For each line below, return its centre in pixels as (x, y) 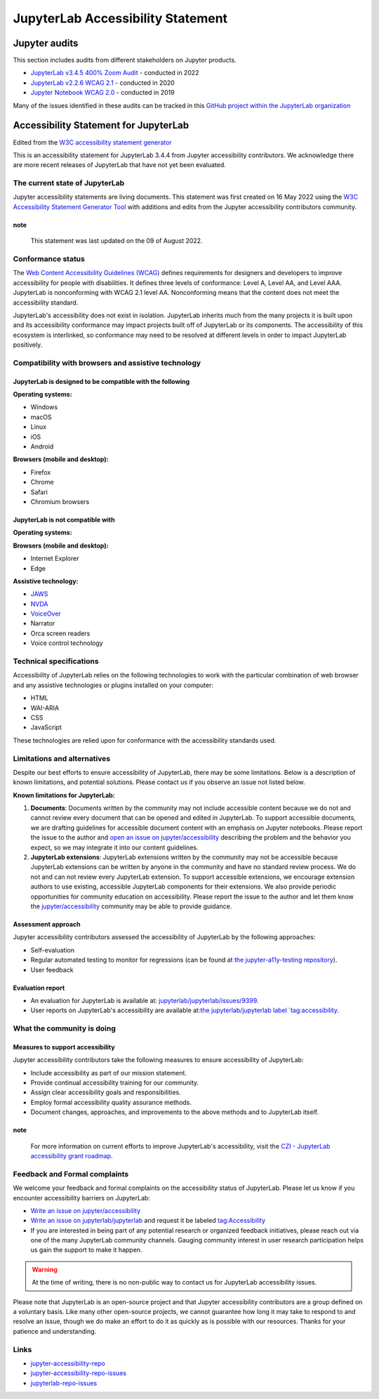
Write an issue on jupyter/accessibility (86, 1210)
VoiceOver (46, 614)
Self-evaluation (53, 950)
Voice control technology (67, 643)
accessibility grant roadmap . (72, 1156)
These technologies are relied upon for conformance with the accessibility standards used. (145, 740)
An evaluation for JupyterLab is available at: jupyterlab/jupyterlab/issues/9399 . (145, 1000)
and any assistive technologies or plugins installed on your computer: (113, 685)
